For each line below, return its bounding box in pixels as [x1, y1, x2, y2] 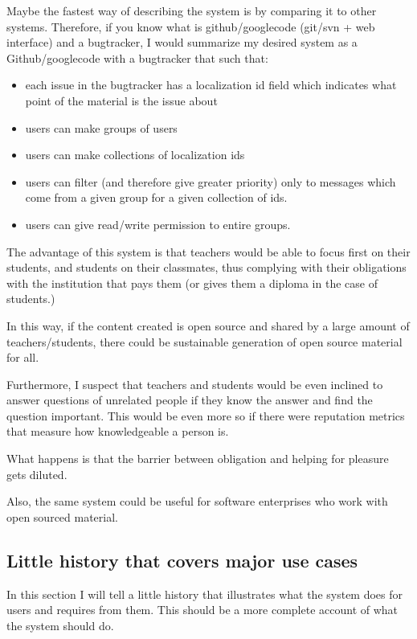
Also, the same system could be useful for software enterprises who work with [6, 493, 388, 510]
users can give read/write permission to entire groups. [25, 215, 291, 232]
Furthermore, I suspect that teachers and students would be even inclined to [6, 375, 383, 392]
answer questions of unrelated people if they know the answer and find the [6, 391, 373, 408]
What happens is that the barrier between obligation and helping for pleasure [6, 450, 389, 467]
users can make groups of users [25, 119, 178, 136]
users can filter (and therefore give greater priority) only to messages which [25, 173, 396, 190]
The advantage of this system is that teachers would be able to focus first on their [6, 243, 411, 260]
